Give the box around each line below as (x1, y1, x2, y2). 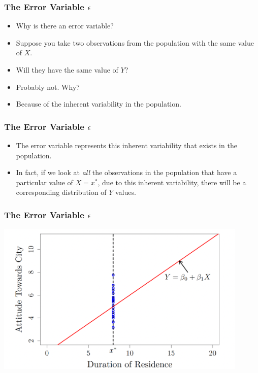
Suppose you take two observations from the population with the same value (16, 37, 254, 48)
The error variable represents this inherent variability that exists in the (16, 140, 237, 150)
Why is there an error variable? (16, 20, 114, 31)
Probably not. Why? (16, 81, 80, 92)
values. (115, 187, 136, 197)
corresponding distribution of (16, 187, 107, 197)
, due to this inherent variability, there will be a (98, 177, 246, 187)
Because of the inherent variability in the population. (16, 98, 181, 109)
